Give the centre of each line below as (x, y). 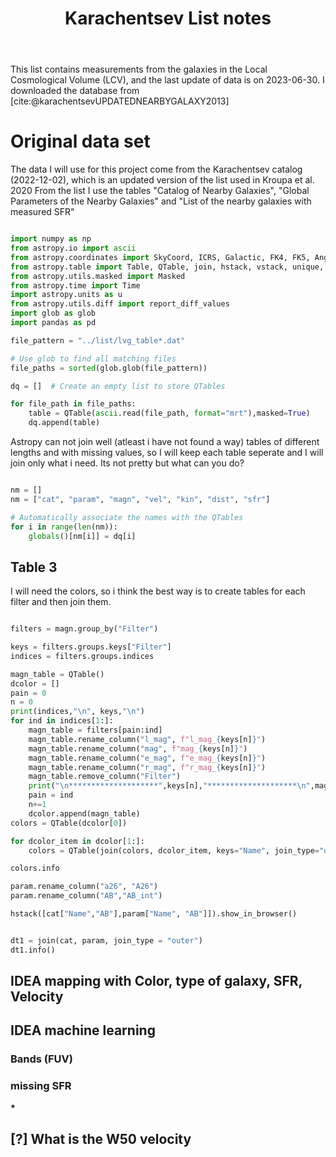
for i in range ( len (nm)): (64, 527)
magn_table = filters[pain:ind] (95, 730)
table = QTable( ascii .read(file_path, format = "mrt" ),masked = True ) (169, 413)
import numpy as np (51, 239)
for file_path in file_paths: (73, 404)
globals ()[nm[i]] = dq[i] (82, 536)
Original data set (80, 141)
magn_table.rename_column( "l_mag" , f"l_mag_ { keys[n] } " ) (147, 739)
